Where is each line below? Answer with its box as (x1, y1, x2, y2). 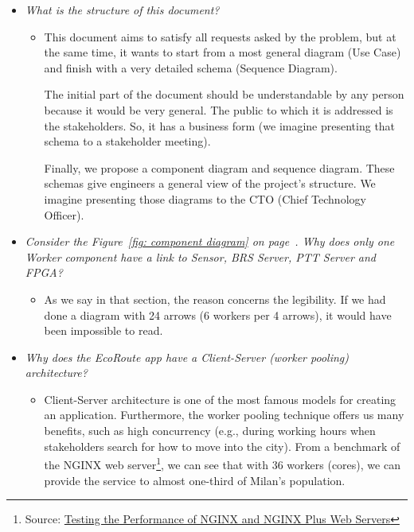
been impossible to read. (44, 322, 163, 339)
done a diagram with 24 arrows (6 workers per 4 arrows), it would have (44, 306, 392, 323)
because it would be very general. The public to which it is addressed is (44, 101, 393, 118)
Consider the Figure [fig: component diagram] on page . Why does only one (25, 233, 395, 250)
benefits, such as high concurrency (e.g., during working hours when (44, 422, 376, 439)
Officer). (44, 206, 84, 223)
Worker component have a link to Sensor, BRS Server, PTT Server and (25, 248, 376, 265)
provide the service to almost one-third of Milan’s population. (44, 472, 346, 488)
